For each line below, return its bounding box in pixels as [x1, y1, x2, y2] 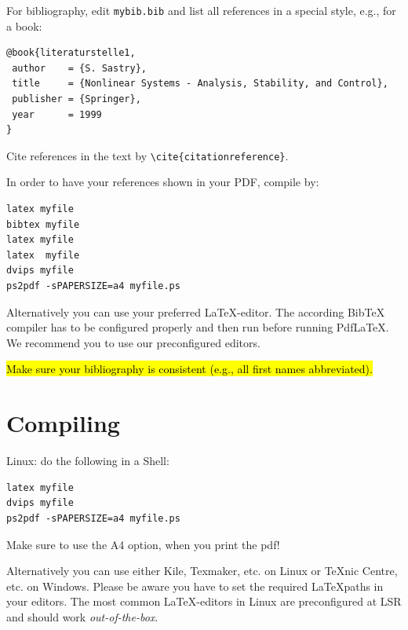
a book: [6, 17, 42, 34]
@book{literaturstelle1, [6, 47, 136, 59]
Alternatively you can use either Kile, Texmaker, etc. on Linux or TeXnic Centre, [6, 562, 398, 579]
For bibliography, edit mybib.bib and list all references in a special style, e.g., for [6, 2, 396, 18]
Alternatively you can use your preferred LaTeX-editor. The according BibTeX [6, 303, 385, 320]
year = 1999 [12, 108, 102, 120]
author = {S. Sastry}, [12, 62, 147, 74]
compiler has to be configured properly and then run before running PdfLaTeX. [6, 319, 389, 335]
